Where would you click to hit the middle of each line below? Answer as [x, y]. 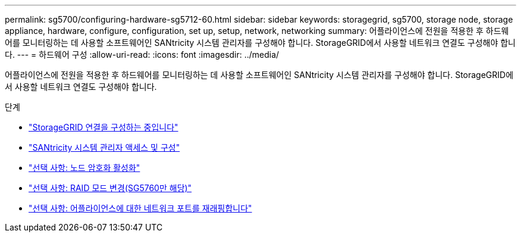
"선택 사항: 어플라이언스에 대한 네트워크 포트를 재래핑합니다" [140, 208]
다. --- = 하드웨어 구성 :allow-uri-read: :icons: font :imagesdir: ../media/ [142, 54]
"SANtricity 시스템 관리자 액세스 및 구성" [104, 147]
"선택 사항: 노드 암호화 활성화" [84, 168]
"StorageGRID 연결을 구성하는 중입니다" [103, 127]
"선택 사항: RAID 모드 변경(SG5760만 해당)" [110, 188]
